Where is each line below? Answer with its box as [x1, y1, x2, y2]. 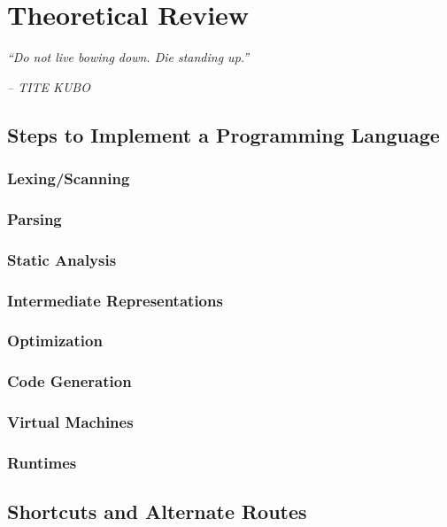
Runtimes [7, 451, 77, 473]
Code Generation [7, 370, 132, 392]
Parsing [7, 207, 62, 229]
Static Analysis [7, 248, 117, 270]
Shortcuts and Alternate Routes [7, 498, 307, 525]
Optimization [7, 329, 103, 352]
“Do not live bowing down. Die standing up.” [7, 48, 250, 66]
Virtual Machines [7, 411, 134, 433]
